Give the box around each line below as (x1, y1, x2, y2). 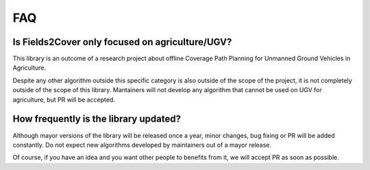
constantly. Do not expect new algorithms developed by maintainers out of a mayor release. (12, 141, 272, 149)
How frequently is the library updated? (12, 113, 182, 125)
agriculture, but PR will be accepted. (12, 96, 116, 104)
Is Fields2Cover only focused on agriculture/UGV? (12, 36, 232, 48)
